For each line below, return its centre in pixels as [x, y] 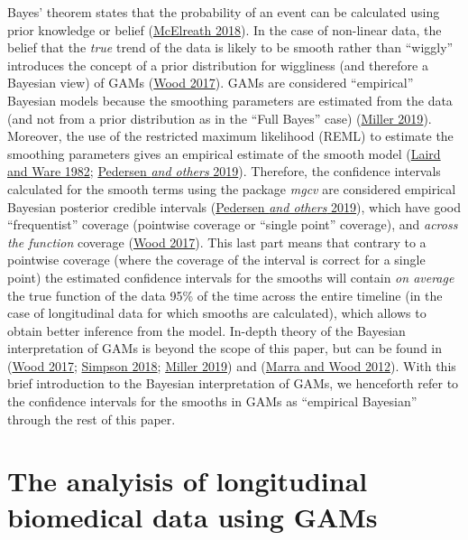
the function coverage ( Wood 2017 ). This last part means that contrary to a [217, 242]
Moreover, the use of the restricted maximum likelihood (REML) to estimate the [230, 136]
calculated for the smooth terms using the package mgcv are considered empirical [232, 188]
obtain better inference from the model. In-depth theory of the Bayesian [206, 330]
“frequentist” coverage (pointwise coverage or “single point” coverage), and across [233, 224]
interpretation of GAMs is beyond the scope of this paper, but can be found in [225, 348]
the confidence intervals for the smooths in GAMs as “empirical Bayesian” [212, 401]
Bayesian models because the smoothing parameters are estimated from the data [230, 100]
